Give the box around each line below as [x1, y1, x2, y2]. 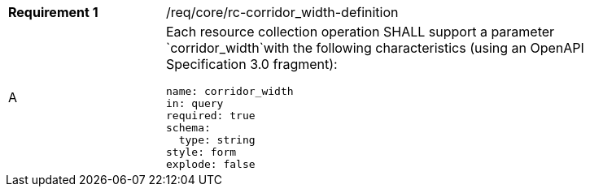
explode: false [166, 158, 256, 170]
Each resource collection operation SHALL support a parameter [166, 24, 555, 40]
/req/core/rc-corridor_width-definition [166, 4, 399, 20]
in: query [166, 97, 224, 109]
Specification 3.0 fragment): [166, 56, 338, 72]
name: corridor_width [166, 85, 294, 97]
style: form [166, 146, 237, 158]
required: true [166, 109, 256, 122]
